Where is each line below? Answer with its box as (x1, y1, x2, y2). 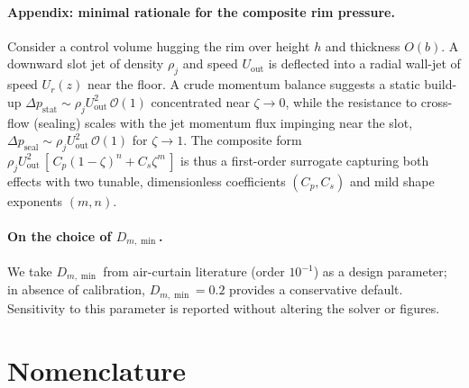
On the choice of (7, 226, 112, 245)
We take (7, 262, 52, 281)
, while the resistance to (285, 92, 418, 111)
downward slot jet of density (7, 54, 164, 73)
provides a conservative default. (229, 280, 403, 299)
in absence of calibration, (7, 280, 145, 299)
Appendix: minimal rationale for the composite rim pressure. (7, 2, 395, 21)
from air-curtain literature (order (103, 262, 285, 281)
